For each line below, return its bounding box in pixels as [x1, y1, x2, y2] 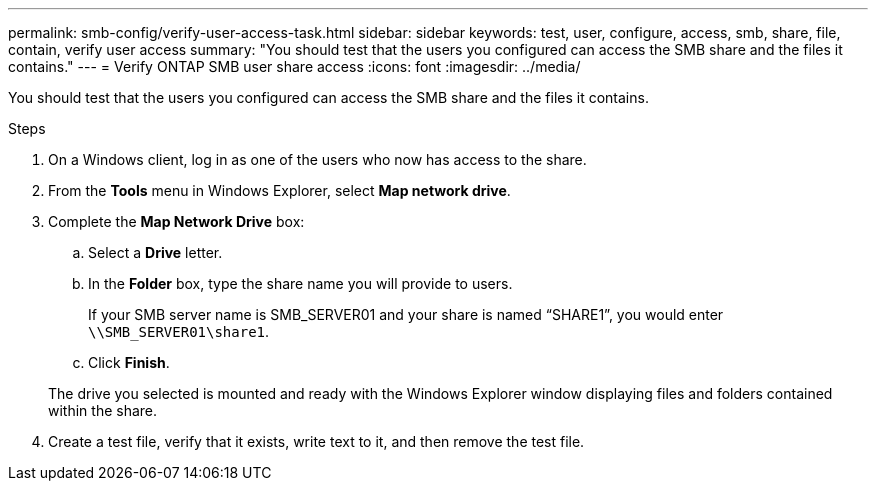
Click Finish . [88, 354, 170, 371]
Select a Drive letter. [88, 244, 223, 261]
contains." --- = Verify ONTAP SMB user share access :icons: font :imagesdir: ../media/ [8, 58, 581, 75]
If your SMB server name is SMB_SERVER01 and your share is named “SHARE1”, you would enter [88, 306, 724, 323]
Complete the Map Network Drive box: [48, 213, 305, 230]
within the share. [48, 402, 158, 419]
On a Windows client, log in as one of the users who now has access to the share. [48, 151, 587, 168]
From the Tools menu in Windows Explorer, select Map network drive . [48, 182, 511, 199]
